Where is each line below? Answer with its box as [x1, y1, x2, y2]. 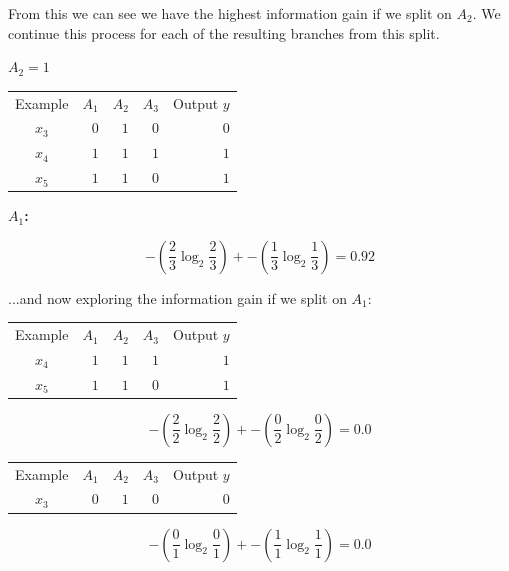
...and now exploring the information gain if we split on [8, 287, 347, 308]
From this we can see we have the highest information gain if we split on [8, 3, 452, 23]
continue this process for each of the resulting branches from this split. [8, 22, 440, 43]
